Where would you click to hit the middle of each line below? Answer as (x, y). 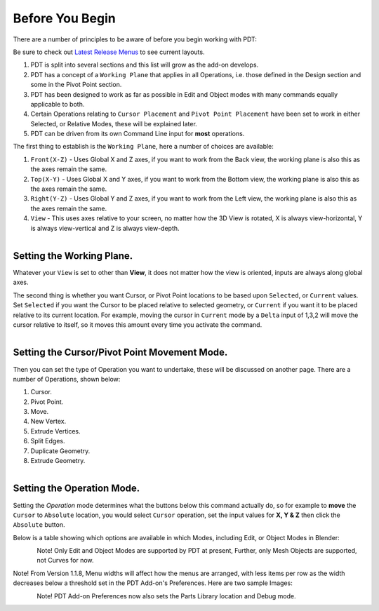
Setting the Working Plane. (73, 256)
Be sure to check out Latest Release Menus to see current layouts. (109, 52)
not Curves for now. (65, 560)
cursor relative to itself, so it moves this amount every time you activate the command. (138, 325)
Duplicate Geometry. (60, 451)
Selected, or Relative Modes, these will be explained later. (114, 123)
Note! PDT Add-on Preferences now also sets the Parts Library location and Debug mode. (166, 596)
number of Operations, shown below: (67, 379)
